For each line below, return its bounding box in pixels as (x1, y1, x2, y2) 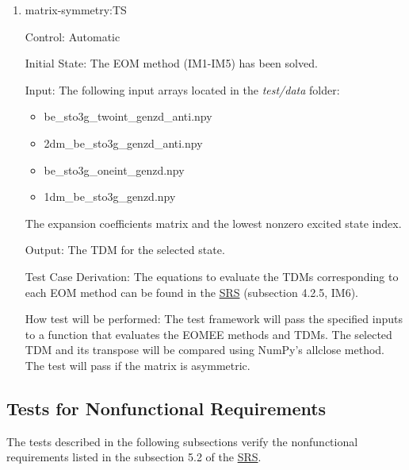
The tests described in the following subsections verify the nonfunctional (6, 433, 358, 449)
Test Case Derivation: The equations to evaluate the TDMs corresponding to (25, 268, 399, 284)
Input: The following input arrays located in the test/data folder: (25, 81, 340, 98)
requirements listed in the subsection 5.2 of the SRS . (6, 449, 262, 465)
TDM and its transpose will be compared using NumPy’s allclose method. (25, 341, 385, 358)
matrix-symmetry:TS (25, 2, 127, 17)
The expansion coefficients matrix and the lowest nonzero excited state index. (25, 214, 402, 231)
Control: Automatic (25, 28, 120, 44)
